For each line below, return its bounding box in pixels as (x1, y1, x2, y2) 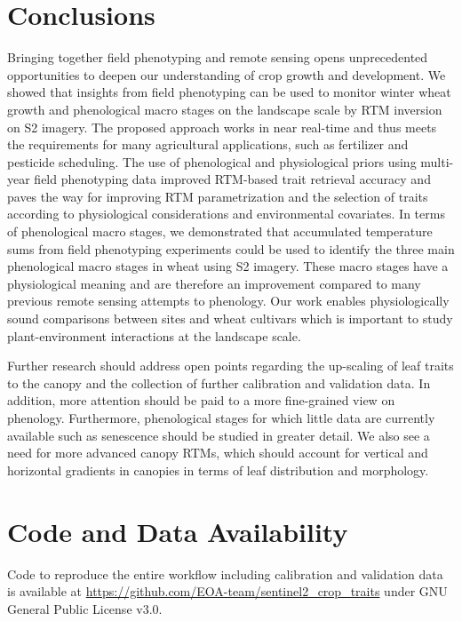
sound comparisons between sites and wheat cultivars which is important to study (7, 309, 453, 328)
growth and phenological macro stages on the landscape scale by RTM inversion (7, 100, 442, 118)
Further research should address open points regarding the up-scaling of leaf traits (7, 356, 454, 375)
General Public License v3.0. (7, 599, 163, 617)
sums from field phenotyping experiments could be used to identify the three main (7, 239, 455, 258)
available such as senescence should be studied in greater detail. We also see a (7, 426, 430, 444)
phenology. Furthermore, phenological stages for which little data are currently (7, 409, 435, 426)
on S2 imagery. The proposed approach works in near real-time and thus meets (7, 117, 437, 136)
